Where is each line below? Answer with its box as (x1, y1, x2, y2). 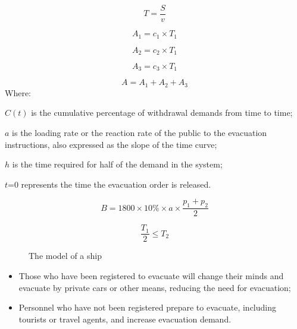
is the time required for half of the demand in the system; (12, 158, 223, 170)
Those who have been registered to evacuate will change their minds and (18, 269, 284, 281)
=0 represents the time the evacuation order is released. (8, 178, 211, 190)
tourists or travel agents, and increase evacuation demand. (18, 312, 232, 325)
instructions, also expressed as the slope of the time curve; (5, 138, 217, 150)
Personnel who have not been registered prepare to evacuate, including (18, 301, 277, 314)
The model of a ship (29, 249, 102, 262)
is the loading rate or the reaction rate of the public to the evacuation (12, 126, 267, 139)
